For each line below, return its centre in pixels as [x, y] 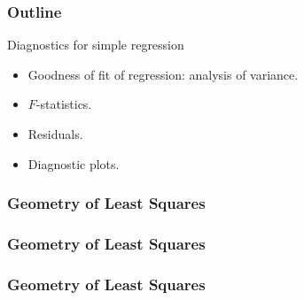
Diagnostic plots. [74, 163]
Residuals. [55, 134]
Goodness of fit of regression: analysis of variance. [163, 74]
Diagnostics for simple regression [96, 45]
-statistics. [64, 104]
